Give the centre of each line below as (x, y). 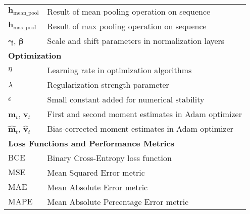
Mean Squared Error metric (96, 172)
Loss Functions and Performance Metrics (91, 143)
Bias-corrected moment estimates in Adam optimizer (140, 128)
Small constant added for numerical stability (126, 99)
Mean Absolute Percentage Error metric (118, 202)
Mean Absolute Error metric (97, 187)
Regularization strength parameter (108, 85)
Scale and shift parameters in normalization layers (136, 41)
